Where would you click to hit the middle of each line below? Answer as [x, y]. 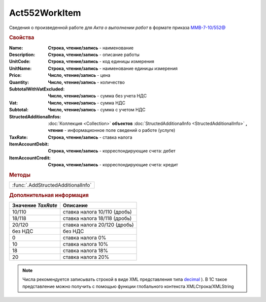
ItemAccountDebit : [29, 144]
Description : [22, 55]
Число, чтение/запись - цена [79, 75]
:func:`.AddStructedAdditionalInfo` [52, 185]
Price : [15, 75]
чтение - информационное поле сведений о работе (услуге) [112, 130]
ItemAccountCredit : [30, 158]
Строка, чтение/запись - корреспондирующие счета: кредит [113, 165]
